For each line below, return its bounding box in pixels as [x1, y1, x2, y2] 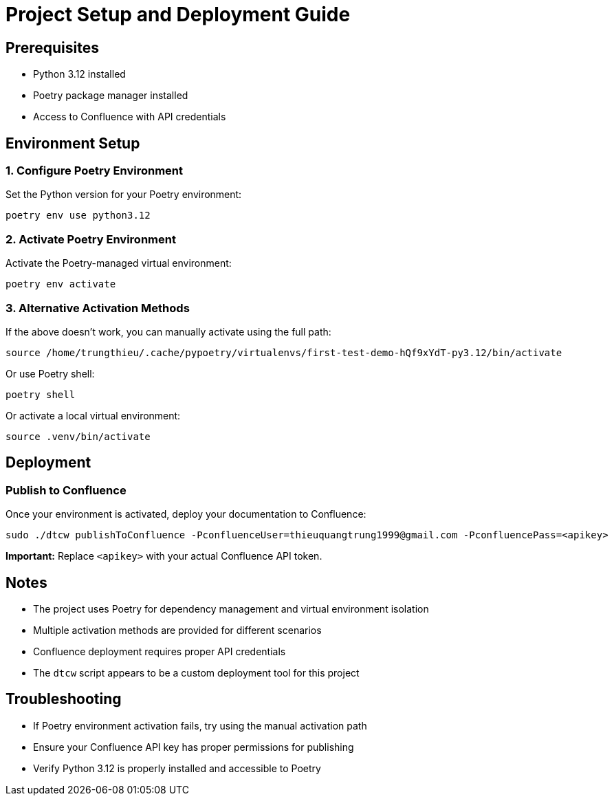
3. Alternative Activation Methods [6, 300, 190, 315]
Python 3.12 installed [33, 68, 126, 80]
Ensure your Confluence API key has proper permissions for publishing [33, 740, 354, 753]
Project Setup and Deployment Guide [6, 3, 351, 26]
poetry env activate [6, 278, 116, 290]
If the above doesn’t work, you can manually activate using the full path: [6, 325, 331, 338]
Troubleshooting [6, 690, 122, 708]
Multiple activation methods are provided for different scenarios [33, 624, 322, 636]
